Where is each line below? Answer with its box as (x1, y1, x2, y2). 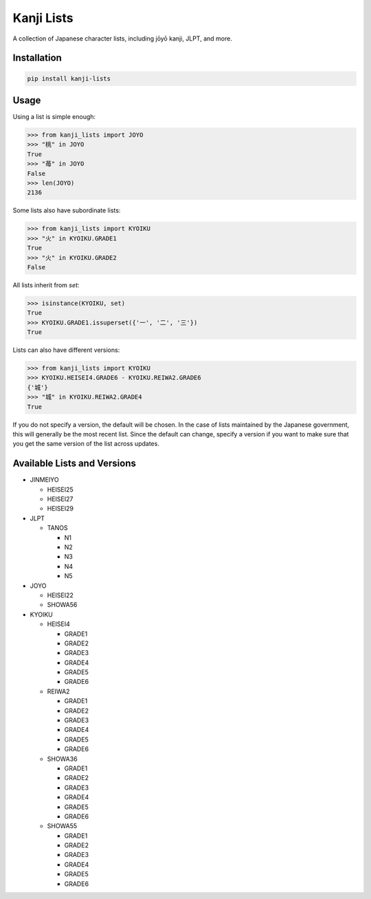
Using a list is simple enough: (12, 113, 96, 121)
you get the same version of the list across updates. (12, 440, 159, 448)
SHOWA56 (47, 601, 78, 609)
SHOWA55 (47, 822, 78, 830)
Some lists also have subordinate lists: (12, 206, 121, 214)
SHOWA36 (47, 755, 78, 763)
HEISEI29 (47, 504, 74, 513)
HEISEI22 (47, 591, 74, 599)
